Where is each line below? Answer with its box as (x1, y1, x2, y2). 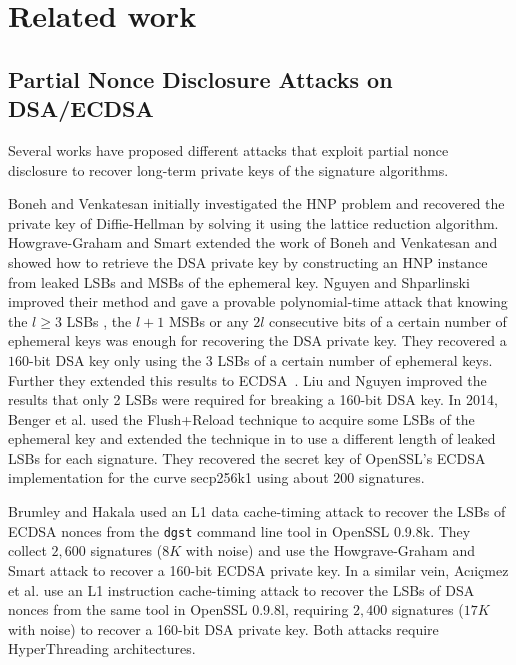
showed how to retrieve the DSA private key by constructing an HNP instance (8, 251, 488, 272)
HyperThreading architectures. (8, 638, 196, 659)
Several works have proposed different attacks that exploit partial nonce (8, 139, 449, 160)
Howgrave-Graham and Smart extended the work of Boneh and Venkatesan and (8, 232, 498, 253)
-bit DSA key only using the (29, 349, 202, 370)
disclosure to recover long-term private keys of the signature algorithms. (8, 159, 449, 180)
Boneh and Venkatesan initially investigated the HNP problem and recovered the (8, 193, 505, 214)
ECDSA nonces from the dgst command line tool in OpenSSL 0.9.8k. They (8, 520, 471, 541)
